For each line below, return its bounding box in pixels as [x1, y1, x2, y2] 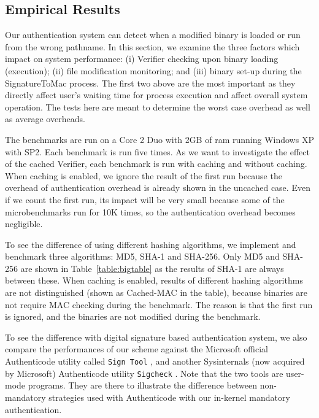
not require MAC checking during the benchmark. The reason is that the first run [5, 298, 313, 311]
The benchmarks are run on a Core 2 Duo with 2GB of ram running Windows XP [5, 133, 314, 145]
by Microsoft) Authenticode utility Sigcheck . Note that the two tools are [5, 366, 283, 379]
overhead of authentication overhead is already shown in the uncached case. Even [5, 181, 310, 194]
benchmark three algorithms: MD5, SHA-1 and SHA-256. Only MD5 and [5, 250, 280, 263]
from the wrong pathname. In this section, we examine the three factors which [5, 40, 300, 53]
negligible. [5, 217, 43, 230]
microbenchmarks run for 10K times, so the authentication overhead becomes [5, 205, 296, 218]
